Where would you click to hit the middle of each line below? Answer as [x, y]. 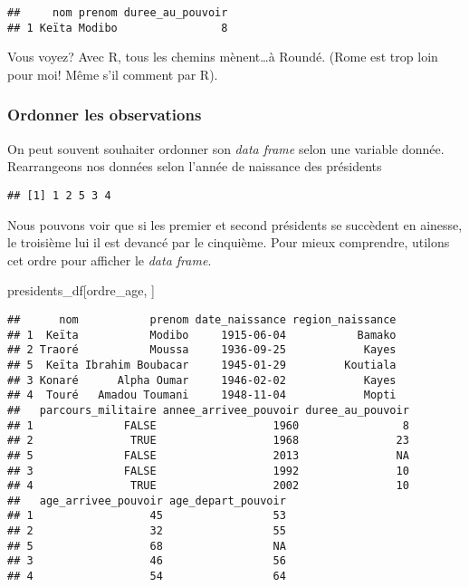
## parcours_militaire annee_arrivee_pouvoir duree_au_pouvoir [208, 410]
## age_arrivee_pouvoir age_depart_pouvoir [147, 500]
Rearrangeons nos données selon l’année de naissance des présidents [195, 166]
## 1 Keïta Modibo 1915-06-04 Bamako [202, 335]
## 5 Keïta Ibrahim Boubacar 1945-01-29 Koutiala [202, 365]
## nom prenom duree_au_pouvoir [118, 13]
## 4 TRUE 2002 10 [208, 486]
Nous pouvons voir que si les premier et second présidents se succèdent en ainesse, [235, 224]
